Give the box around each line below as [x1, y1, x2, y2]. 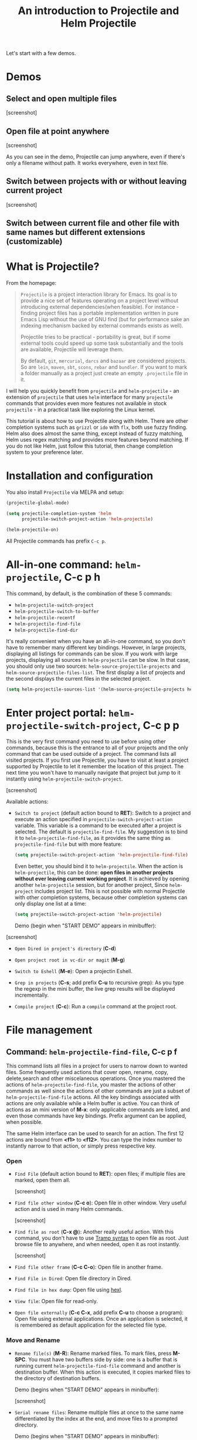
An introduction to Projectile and [18, 4, 179, 18]
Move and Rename [6, 1336, 60, 1344]
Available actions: [6, 798, 49, 805]
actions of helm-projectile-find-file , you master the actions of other [6, 1081, 176, 1088]
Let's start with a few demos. [6, 50, 76, 57]
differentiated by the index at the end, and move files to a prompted [14, 1415, 178, 1422]
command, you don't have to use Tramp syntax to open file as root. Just [14, 1234, 189, 1242]
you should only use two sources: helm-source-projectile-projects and [6, 662, 181, 669]
